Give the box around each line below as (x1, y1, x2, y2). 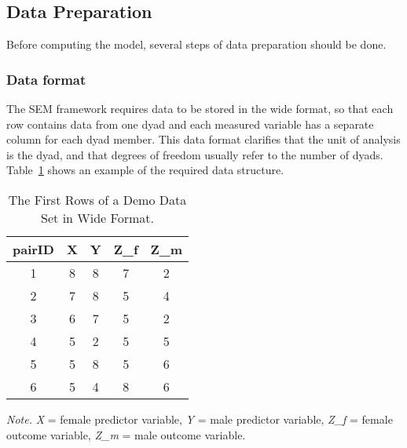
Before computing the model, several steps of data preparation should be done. (6, 36, 387, 53)
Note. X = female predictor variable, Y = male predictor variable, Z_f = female (6, 410, 393, 427)
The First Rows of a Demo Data (8, 190, 187, 209)
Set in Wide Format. (41, 208, 154, 227)
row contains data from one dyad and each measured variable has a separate (6, 115, 374, 132)
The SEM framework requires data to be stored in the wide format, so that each (6, 100, 394, 117)
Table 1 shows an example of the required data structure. (6, 162, 284, 178)
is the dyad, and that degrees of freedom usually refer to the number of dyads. (6, 146, 383, 162)
